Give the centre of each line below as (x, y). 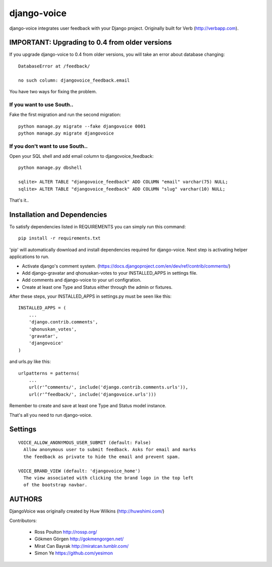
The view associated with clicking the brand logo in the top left (109, 478)
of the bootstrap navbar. (55, 485)
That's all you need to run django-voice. (51, 415)
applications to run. (29, 257)
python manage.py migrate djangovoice (66, 133)
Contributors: (23, 520)
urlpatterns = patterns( (49, 373)
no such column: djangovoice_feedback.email (74, 80)
